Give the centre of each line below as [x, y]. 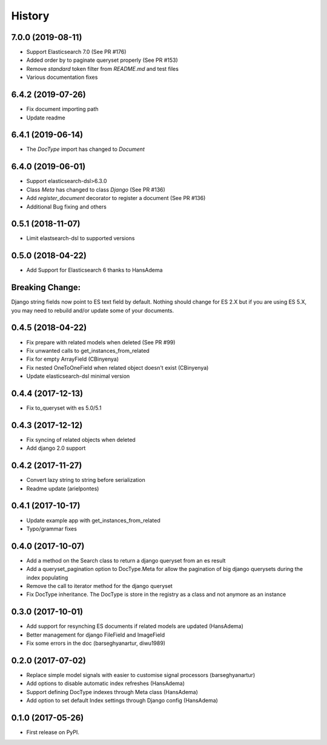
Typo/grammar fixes [51, 529]
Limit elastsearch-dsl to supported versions [81, 238]
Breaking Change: [46, 288]
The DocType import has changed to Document [85, 149]
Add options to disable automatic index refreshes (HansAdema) [105, 683]
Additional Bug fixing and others [67, 207]
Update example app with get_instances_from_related [93, 520]
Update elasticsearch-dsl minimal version [78, 376]
